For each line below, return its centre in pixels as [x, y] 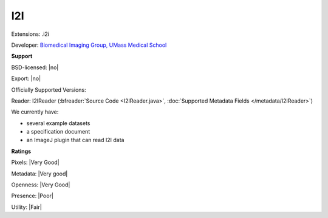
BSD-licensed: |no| [35, 67]
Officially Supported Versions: [49, 90]
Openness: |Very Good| [41, 185]
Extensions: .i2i [30, 34]
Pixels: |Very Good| [36, 162]
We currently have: [35, 112]
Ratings [21, 151]
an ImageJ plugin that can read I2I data [75, 140]
